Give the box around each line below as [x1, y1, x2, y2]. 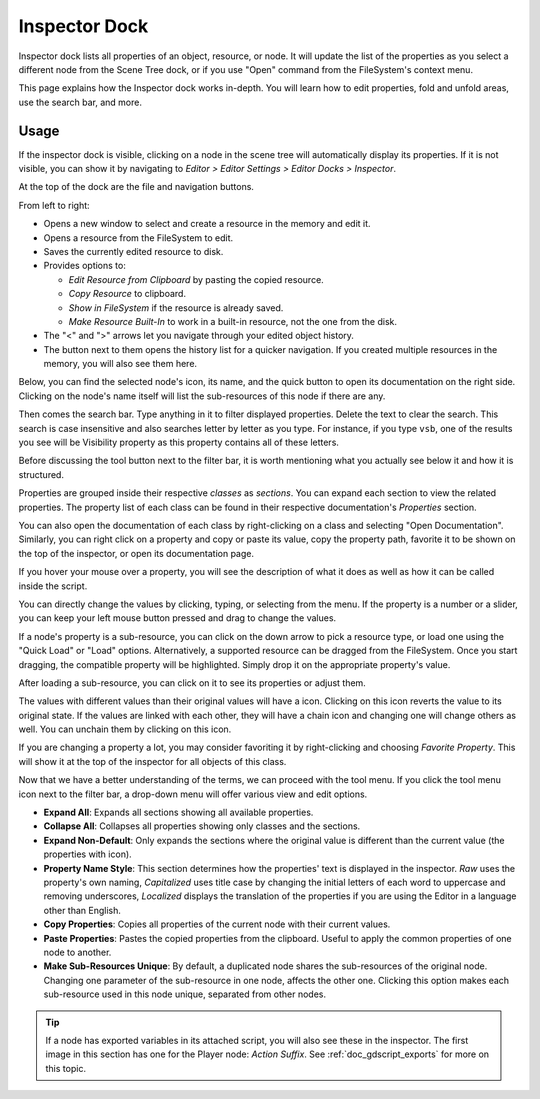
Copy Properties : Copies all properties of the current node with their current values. [43, 918, 391, 930]
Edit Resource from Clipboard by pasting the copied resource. [68, 273, 324, 285]
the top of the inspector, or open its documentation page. [18, 547, 255, 559]
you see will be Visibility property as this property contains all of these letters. [18, 436, 340, 449]
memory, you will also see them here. [43, 358, 198, 370]
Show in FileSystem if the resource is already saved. [68, 301, 284, 314]
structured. [18, 468, 65, 480]
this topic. [45, 1062, 87, 1074]
